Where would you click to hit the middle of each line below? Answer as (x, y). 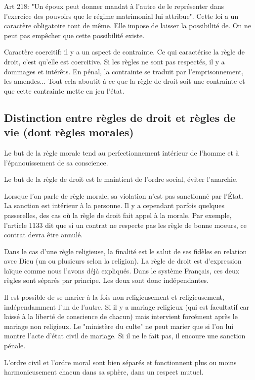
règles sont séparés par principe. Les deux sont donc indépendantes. (106, 280)
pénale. (15, 346)
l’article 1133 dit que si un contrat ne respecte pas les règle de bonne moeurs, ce (125, 225)
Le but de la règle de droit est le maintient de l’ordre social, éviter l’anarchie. (121, 179)
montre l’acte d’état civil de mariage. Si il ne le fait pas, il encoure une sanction (125, 336)
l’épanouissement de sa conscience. (56, 162)
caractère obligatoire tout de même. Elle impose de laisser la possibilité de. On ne (128, 26)
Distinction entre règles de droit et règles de (120, 117)
